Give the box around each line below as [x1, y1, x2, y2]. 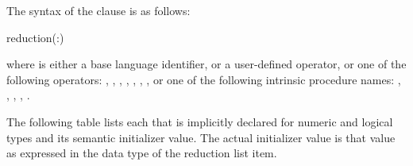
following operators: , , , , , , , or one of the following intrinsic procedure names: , [6, 71, 401, 87]
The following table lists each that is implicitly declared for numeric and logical [6, 113, 393, 129]
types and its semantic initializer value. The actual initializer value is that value [6, 129, 396, 145]
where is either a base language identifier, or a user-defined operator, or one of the [6, 56, 407, 72]
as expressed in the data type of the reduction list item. [6, 145, 277, 161]
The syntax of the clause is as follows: [6, 2, 191, 18]
